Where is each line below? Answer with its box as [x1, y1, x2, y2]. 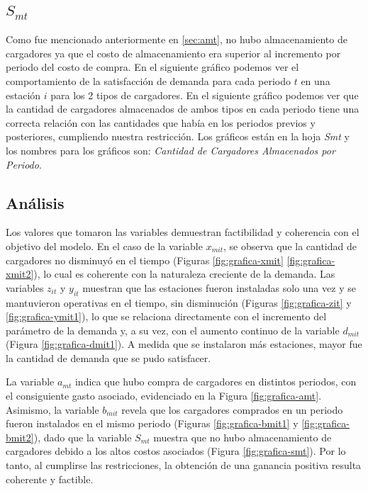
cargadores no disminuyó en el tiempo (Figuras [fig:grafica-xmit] [6, 252, 284, 267]
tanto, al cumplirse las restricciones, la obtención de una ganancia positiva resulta [6, 458, 362, 473]
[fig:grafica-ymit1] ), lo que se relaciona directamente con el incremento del [6, 309, 327, 324]
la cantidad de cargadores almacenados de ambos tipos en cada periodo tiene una [6, 101, 359, 116]
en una [301, 73, 330, 88]
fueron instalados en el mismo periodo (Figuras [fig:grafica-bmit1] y [6, 416, 299, 431]
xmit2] [6, 266, 34, 281]
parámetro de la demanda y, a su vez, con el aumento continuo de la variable [6, 322, 340, 337]
